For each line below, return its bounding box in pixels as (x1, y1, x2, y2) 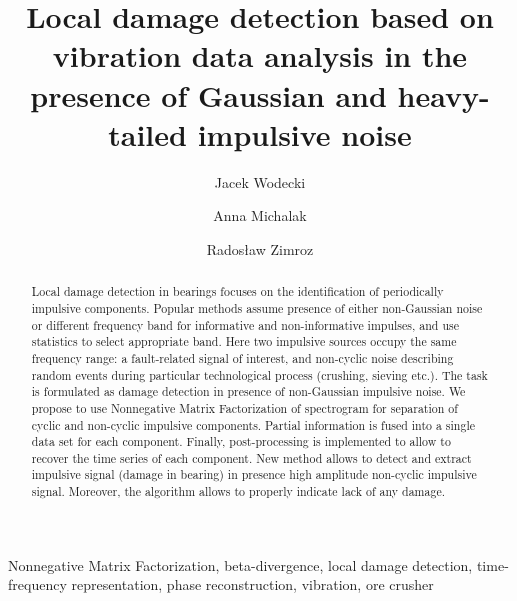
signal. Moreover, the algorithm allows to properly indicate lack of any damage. (31, 483, 445, 500)
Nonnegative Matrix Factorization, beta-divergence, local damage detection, (8, 554, 473, 575)
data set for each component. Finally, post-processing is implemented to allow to (31, 433, 451, 450)
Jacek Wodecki (214, 171, 306, 192)
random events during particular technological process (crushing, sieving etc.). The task (31, 366, 488, 383)
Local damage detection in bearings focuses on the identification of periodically (31, 283, 444, 300)
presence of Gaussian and (30, 74, 387, 115)
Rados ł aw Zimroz (206, 238, 314, 259)
